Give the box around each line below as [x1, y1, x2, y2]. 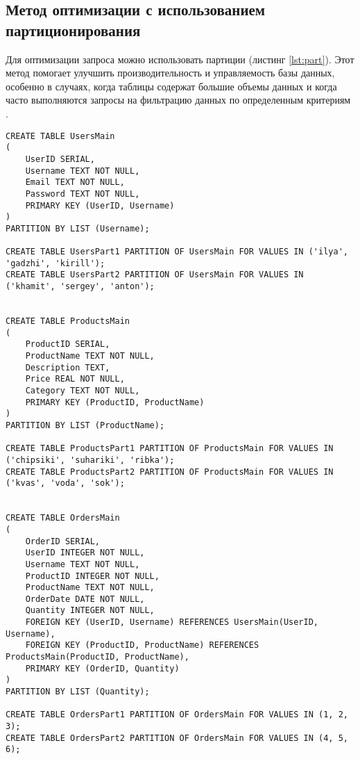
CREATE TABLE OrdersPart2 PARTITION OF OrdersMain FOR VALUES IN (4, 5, [6, 733, 348, 743]
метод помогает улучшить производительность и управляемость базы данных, [6, 65, 335, 80]
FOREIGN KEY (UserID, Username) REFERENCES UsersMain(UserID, [25, 617, 319, 628]
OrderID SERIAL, [25, 536, 101, 546]
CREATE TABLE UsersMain [6, 131, 115, 141]
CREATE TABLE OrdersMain [6, 513, 120, 523]
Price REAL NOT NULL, [25, 374, 125, 384]
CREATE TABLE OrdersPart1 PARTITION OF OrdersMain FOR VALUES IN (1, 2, [6, 710, 348, 720]
